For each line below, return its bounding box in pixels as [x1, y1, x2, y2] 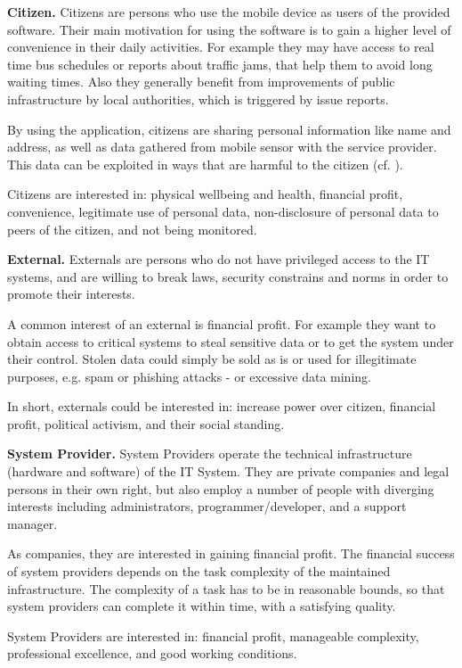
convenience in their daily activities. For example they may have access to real [7, 37, 434, 56]
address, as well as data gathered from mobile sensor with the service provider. [7, 137, 437, 156]
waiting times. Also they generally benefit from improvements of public [7, 72, 395, 91]
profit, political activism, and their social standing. [7, 414, 285, 433]
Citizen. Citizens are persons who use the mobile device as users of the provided [7, 3, 450, 21]
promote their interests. [7, 285, 135, 303]
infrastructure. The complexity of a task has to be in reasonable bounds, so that [7, 579, 445, 598]
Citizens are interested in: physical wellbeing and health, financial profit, [7, 185, 403, 203]
